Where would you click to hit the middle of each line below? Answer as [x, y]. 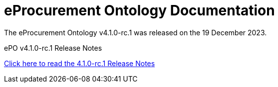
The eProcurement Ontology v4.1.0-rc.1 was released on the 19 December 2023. [136, 32]
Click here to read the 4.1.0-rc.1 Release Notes [80, 63]
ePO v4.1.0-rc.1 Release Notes [53, 48]
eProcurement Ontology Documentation [139, 10]
